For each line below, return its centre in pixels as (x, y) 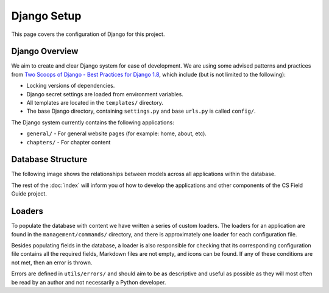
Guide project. (29, 194)
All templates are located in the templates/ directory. (95, 103)
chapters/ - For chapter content (69, 142)
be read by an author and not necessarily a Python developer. (89, 282)
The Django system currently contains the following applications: (93, 122)
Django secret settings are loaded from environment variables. (105, 94)
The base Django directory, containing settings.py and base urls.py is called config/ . (141, 111)
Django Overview (45, 51)
